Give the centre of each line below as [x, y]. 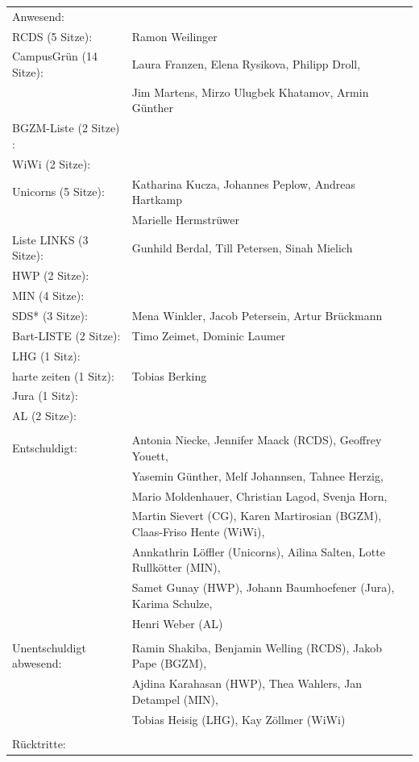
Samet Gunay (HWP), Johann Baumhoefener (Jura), [263, 587]
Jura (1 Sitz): [45, 396]
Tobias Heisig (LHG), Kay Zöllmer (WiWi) [239, 719]
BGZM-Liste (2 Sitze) [66, 128]
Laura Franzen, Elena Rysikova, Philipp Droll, [246, 64]
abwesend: [37, 663]
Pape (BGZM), [169, 663]
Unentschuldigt [49, 647]
